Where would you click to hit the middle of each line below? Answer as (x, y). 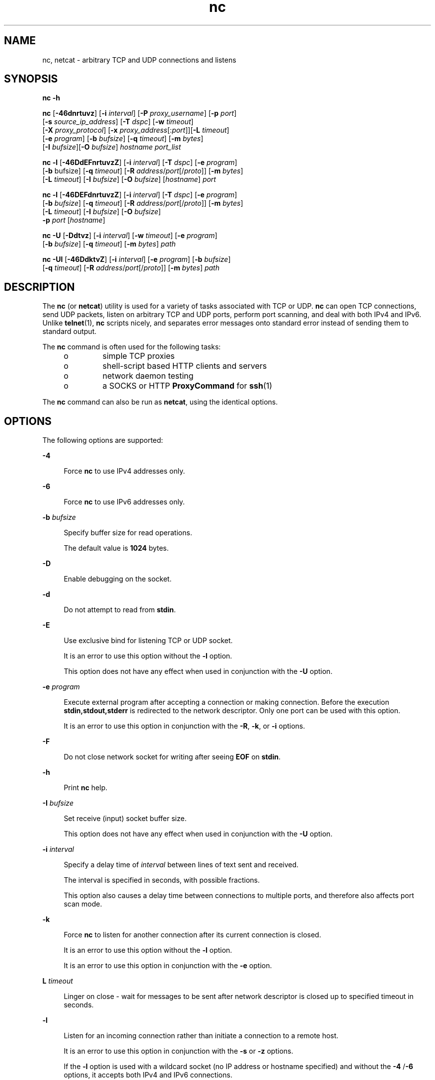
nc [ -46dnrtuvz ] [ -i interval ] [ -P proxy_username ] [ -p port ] (140, 113)
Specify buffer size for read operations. (128, 533)
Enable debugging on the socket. (118, 579)
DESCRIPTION (39, 287)
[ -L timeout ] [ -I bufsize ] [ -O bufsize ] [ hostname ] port (129, 179)
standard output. (70, 332)
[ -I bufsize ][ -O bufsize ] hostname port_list (112, 147)
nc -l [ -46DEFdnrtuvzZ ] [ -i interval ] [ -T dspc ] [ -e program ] (140, 195)
